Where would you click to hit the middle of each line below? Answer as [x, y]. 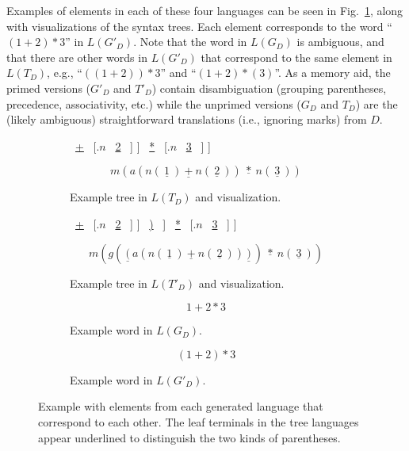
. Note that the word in [190, 42]
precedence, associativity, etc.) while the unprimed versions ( [154, 103]
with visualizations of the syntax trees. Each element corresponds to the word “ [199, 26]
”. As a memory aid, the [333, 73]
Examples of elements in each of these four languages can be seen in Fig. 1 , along [205, 10]
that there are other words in [77, 57]
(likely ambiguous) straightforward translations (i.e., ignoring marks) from [187, 119]
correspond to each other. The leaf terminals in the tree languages [199, 421]
